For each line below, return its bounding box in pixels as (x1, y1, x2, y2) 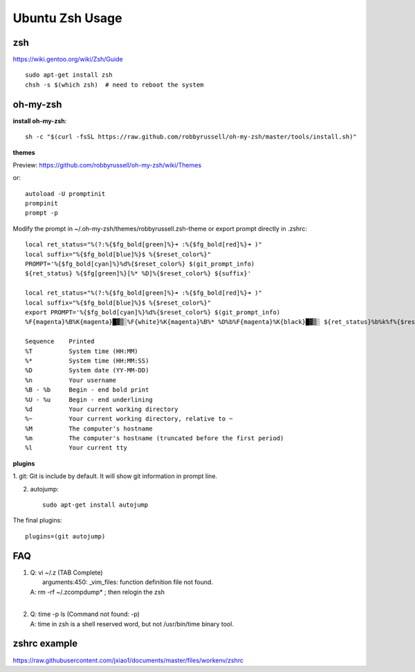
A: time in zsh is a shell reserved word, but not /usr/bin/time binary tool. (30, 619, 234, 628)
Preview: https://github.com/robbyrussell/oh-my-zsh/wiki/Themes (12, 161, 202, 169)
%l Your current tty (25, 444, 128, 452)
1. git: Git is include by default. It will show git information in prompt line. (12, 472, 218, 480)
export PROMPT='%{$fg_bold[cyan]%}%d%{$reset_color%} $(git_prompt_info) (25, 309, 281, 316)
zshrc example (12, 637, 78, 650)
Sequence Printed (25, 338, 95, 345)
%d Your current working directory (25, 405, 179, 413)
